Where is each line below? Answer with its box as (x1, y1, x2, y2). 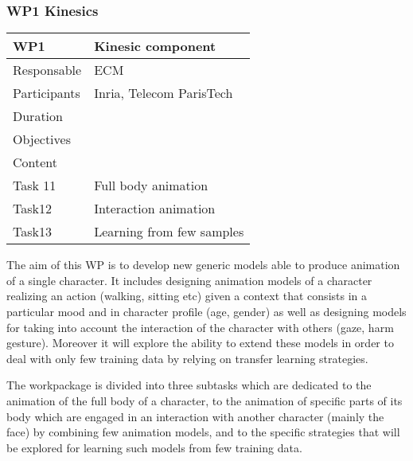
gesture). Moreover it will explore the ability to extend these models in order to (6, 334, 394, 351)
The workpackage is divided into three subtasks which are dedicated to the (6, 377, 372, 393)
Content (13, 153, 58, 172)
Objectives (13, 130, 71, 149)
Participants (13, 84, 80, 103)
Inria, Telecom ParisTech (94, 84, 233, 103)
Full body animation (94, 176, 208, 195)
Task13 (13, 222, 52, 241)
